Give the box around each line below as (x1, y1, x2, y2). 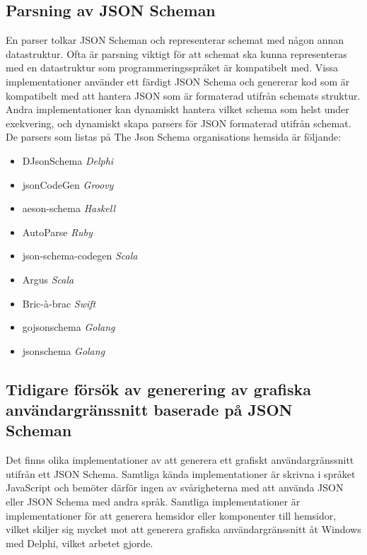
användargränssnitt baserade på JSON (6, 399, 293, 421)
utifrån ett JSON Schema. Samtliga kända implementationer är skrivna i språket (6, 466, 356, 481)
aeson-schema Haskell (22, 201, 116, 216)
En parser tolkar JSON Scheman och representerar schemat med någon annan (6, 33, 344, 47)
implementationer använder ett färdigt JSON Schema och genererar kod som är (6, 74, 350, 88)
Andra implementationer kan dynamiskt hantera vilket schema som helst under (6, 102, 349, 117)
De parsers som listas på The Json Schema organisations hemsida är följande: (6, 129, 342, 144)
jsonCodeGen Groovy (22, 177, 114, 192)
